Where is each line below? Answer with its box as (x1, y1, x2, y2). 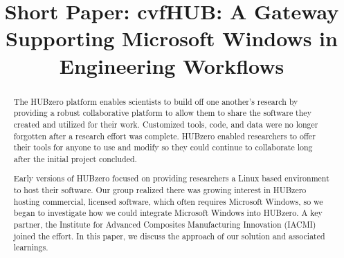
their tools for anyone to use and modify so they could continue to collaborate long (13, 141, 313, 153)
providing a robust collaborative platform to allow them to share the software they (13, 107, 311, 119)
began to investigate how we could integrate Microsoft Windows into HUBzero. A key (13, 207, 323, 219)
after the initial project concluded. (13, 152, 137, 164)
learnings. (13, 241, 48, 253)
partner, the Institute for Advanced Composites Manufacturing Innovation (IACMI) (13, 219, 316, 230)
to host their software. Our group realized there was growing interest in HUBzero (13, 184, 307, 196)
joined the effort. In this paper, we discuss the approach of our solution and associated (13, 230, 325, 241)
